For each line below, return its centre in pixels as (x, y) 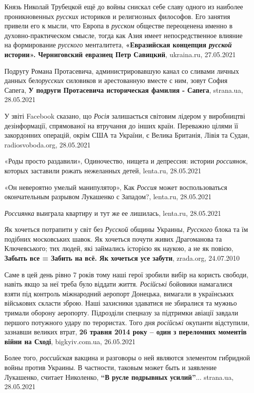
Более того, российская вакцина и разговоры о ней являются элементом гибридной (127, 358)
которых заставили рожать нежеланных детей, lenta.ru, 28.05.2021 (103, 170)
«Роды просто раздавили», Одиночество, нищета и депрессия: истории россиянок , (126, 161)
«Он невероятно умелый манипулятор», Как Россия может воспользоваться (116, 187)
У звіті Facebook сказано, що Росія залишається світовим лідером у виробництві (125, 115)
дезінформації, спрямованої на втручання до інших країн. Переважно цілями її (121, 125)
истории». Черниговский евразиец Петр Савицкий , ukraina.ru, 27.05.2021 (120, 54)
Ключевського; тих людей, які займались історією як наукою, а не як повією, (119, 248)
